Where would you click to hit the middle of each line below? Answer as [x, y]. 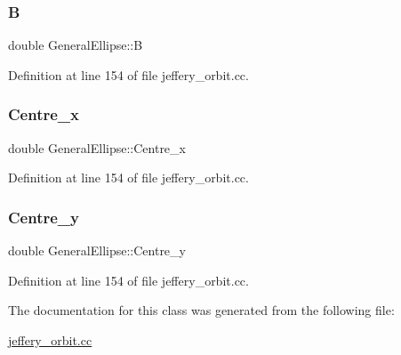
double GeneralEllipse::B [76, 45]
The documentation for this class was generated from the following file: [201, 310]
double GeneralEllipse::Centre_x [97, 147]
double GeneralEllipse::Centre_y [97, 250]
